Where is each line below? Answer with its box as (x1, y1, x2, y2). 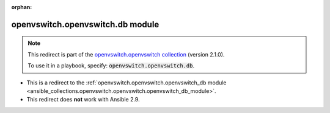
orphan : (11, 4, 32, 10)
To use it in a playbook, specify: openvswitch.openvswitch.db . (28, 62, 195, 69)
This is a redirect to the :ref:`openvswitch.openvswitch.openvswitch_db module (26, 79, 227, 86)
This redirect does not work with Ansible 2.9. (26, 96, 140, 103)
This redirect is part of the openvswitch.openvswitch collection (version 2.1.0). (28, 50, 225, 58)
